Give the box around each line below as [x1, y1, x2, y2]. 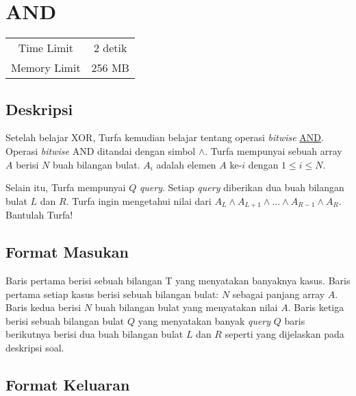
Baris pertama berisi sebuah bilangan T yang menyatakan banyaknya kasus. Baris [5, 273, 351, 287]
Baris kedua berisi [5, 300, 81, 314]
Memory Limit [11, 60, 81, 76]
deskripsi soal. [5, 340, 64, 354]
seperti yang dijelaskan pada [225, 327, 344, 341]
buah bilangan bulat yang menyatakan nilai [94, 300, 278, 314]
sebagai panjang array [232, 286, 325, 301]
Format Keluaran [5, 373, 130, 395]
